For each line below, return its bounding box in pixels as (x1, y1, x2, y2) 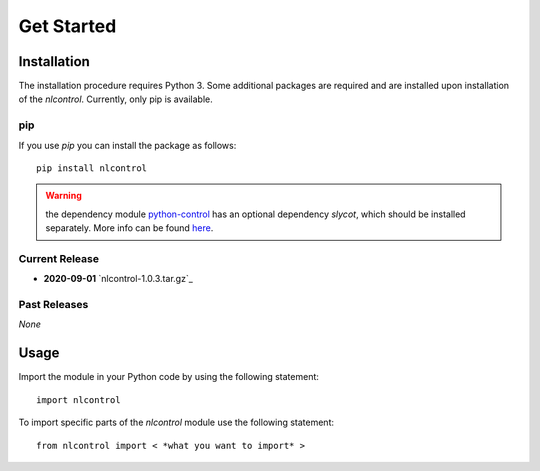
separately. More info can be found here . (45, 222, 214, 234)
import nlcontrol (36, 394, 121, 405)
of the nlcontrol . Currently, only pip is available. (18, 93, 214, 105)
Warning (45, 190, 82, 202)
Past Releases (18, 298, 89, 312)
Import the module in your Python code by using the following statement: (18, 371, 320, 383)
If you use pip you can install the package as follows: (18, 139, 237, 151)
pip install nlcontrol (36, 162, 148, 174)
